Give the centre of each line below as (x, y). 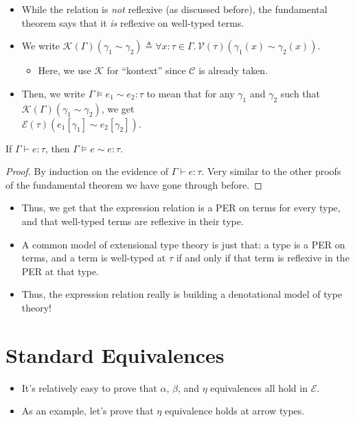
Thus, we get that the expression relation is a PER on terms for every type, (181, 208)
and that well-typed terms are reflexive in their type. (133, 221)
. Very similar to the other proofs (271, 171)
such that (300, 93)
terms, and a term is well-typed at (94, 258)
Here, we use (65, 70)
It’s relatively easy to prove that (89, 387)
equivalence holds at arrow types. (234, 411)
